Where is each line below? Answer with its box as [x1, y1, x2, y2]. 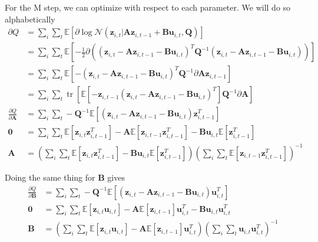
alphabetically [5, 12, 55, 25]
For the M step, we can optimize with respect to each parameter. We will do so [5, 1, 291, 13]
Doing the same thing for [5, 171, 95, 183]
